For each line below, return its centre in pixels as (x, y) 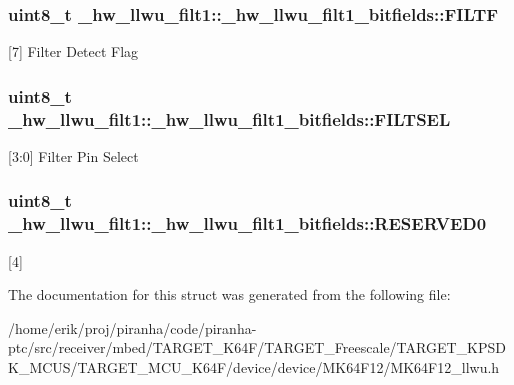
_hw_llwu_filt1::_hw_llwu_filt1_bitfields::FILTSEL (229, 118)
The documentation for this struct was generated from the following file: (229, 294)
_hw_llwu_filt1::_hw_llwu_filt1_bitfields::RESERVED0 (247, 223)
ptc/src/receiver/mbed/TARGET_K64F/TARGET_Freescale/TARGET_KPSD (257, 347)
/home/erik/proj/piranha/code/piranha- (132, 327)
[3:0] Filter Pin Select (73, 155)
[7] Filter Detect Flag (73, 51)
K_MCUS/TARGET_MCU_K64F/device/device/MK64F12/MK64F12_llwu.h (254, 367)
